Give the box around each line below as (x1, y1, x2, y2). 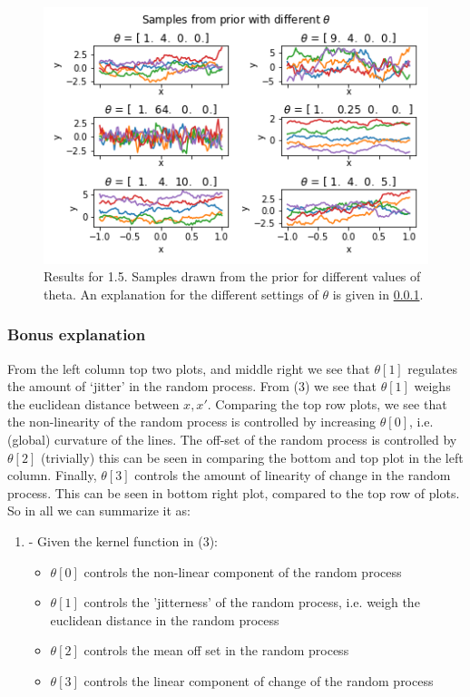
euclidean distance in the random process (50, 610, 279, 629)
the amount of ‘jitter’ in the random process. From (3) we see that (7, 377, 377, 396)
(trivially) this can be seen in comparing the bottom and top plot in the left (40, 447, 464, 466)
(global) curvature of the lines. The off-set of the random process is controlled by (7, 430, 457, 449)
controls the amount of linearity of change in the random (134, 466, 451, 485)
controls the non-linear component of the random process (83, 562, 402, 581)
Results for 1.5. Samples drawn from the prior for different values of (44, 267, 421, 286)
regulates (407, 358, 457, 378)
